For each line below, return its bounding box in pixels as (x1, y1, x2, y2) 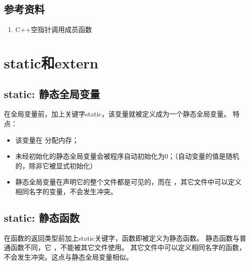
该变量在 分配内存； (15, 134, 79, 145)
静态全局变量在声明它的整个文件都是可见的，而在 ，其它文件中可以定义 (15, 177, 242, 187)
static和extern (4, 52, 98, 72)
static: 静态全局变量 (4, 86, 100, 101)
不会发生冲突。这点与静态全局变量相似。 (4, 251, 133, 262)
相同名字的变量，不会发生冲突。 (15, 186, 117, 196)
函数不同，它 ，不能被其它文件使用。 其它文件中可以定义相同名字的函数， (10, 242, 246, 252)
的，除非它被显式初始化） (15, 160, 97, 170)
